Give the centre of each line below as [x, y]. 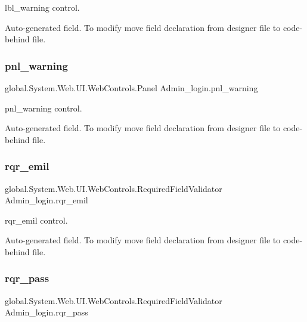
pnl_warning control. [44, 108]
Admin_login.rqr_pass [46, 312]
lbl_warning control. [42, 7]
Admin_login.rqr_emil [46, 200]
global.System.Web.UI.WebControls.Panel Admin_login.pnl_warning [131, 88]
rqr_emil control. [36, 220]
